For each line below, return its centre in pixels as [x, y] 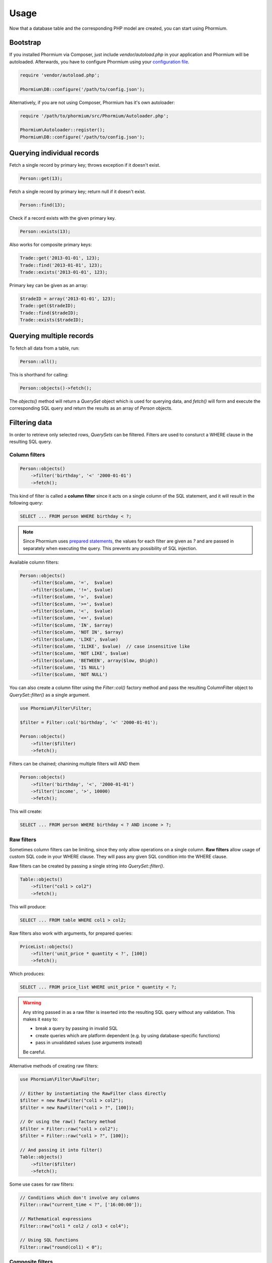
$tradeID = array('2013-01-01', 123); [68, 299]
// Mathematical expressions [56, 1219]
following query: [26, 503]
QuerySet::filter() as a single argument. [50, 695]
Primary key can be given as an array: [49, 285]
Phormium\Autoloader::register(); [62, 130]
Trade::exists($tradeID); [52, 320]
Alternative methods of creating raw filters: [54, 1065]
